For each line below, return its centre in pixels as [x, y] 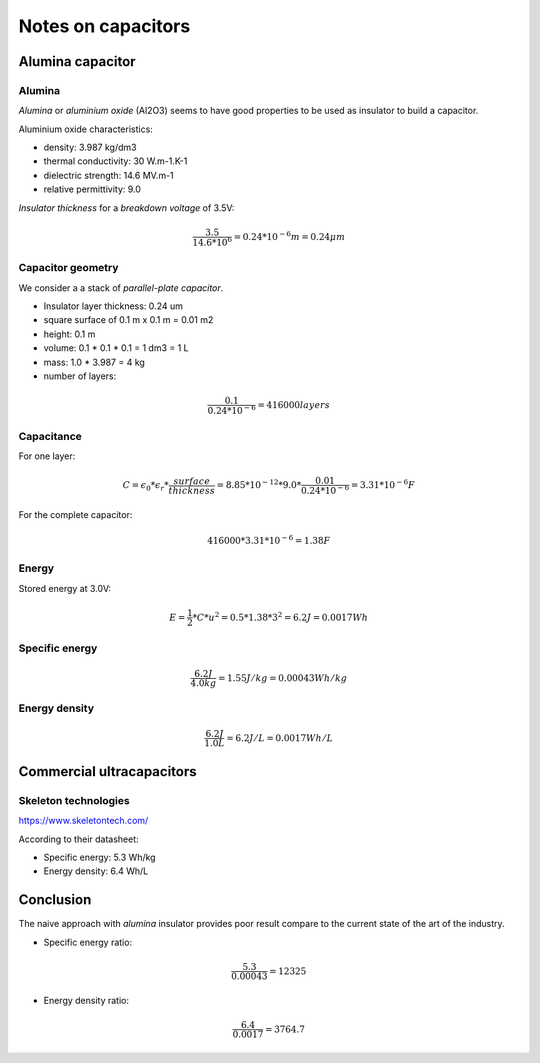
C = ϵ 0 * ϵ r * [145, 486]
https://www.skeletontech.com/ [83, 821]
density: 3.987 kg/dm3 [90, 147]
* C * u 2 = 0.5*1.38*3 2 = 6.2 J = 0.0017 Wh [280, 616]
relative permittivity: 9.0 [92, 189]
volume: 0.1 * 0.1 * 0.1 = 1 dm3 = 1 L [116, 348]
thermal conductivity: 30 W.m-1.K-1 [115, 161]
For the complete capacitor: [75, 514]
